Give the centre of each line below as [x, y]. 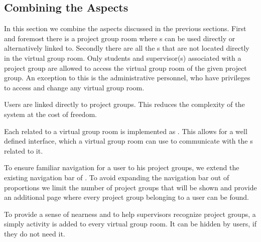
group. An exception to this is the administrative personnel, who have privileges [127, 78]
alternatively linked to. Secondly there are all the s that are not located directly [127, 48]
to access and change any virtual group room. [74, 87]
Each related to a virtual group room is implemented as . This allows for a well [126, 131]
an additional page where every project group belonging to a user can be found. [126, 197]
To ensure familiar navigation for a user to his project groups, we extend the [122, 167]
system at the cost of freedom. [50, 114]
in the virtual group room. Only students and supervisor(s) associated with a [123, 57]
